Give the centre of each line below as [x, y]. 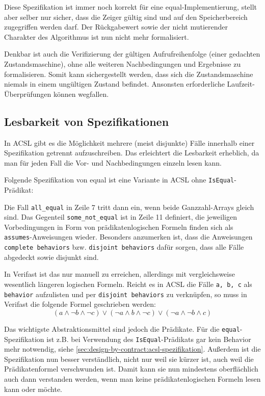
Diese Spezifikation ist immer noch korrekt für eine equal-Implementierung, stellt [131, 7]
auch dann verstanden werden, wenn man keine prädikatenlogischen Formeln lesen [132, 378]
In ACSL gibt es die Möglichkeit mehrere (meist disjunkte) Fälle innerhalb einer [129, 142]
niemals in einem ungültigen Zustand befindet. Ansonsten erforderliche [114, 84]
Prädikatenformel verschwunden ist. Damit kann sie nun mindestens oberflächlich [131, 369]
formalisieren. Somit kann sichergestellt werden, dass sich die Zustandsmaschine [129, 74]
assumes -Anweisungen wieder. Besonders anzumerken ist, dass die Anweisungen [128, 237]
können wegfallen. [81, 94]
